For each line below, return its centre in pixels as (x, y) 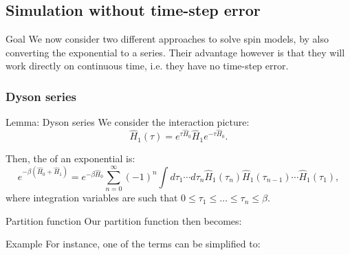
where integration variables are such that (92, 198)
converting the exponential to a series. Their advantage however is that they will (175, 52)
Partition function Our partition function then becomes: (124, 220)
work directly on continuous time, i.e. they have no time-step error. (147, 66)
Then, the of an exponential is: (70, 158)
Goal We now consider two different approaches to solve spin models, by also (167, 39)
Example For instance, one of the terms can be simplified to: (133, 244)
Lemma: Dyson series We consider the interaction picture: (128, 122)
